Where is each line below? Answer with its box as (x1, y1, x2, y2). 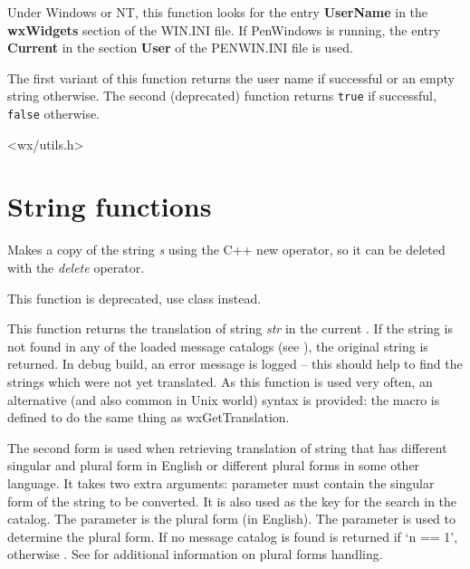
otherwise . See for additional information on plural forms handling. (7, 545, 383, 564)
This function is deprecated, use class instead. (7, 288, 262, 307)
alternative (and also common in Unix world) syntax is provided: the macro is (7, 390, 440, 409)
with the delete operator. (7, 258, 145, 276)
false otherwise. (7, 104, 101, 123)
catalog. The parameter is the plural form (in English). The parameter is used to (7, 509, 456, 528)
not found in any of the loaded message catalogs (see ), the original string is (7, 336, 428, 355)
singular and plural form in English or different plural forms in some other (7, 456, 420, 475)
